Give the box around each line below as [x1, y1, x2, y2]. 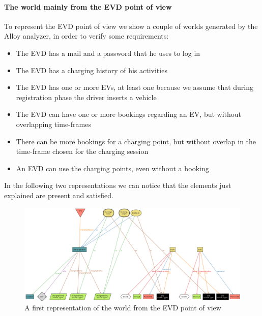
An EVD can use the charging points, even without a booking [16, 163, 209, 173]
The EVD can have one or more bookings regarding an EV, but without [16, 109, 242, 119]
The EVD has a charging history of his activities [16, 65, 167, 75]
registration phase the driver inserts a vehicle [16, 91, 157, 102]
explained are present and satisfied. [4, 189, 113, 200]
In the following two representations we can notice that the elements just [4, 180, 231, 191]
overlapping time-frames [16, 118, 91, 129]
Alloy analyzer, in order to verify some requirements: [4, 30, 169, 41]
